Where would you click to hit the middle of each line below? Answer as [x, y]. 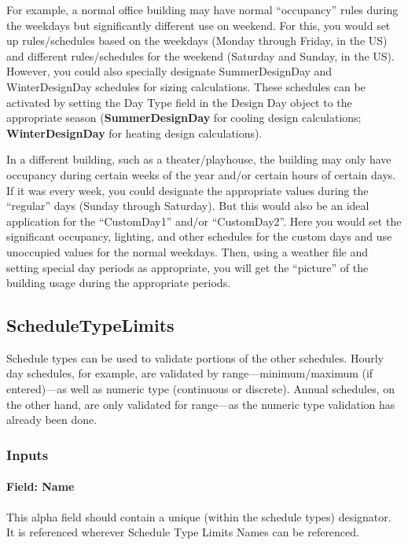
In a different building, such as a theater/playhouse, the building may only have [199, 159]
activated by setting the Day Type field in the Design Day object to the [179, 102]
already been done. [52, 420]
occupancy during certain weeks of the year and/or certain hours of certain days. [201, 174]
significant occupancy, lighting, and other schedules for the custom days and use [199, 236]
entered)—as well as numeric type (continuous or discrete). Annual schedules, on [201, 389]
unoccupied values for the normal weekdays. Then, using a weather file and [187, 251]
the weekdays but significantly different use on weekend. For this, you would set [198, 25]
